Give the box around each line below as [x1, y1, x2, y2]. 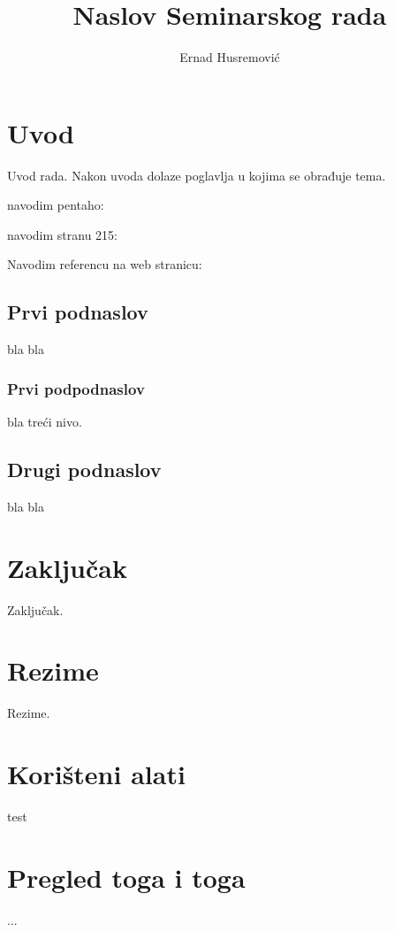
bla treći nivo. [7, 412, 82, 431]
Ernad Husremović [179, 48, 280, 66]
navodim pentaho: [7, 196, 104, 214]
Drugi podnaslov [7, 456, 162, 483]
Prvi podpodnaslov [7, 377, 145, 399]
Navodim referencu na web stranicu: [7, 255, 202, 273]
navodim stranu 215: [7, 225, 117, 243]
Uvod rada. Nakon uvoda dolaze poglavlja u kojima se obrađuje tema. [7, 166, 386, 184]
